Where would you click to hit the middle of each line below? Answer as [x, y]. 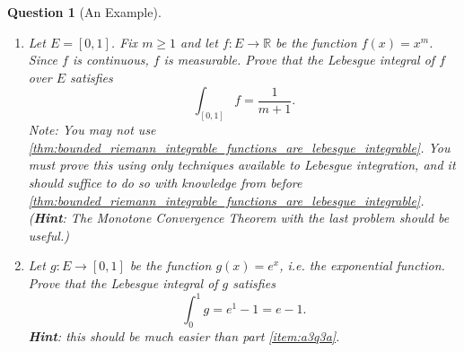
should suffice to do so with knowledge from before [165, 183]
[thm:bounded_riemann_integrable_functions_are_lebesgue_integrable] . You [239, 147]
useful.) [48, 235]
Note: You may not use [92, 130]
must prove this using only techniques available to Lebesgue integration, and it [242, 165]
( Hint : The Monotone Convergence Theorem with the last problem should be [239, 218]
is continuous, [110, 60]
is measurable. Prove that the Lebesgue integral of [299, 60]
